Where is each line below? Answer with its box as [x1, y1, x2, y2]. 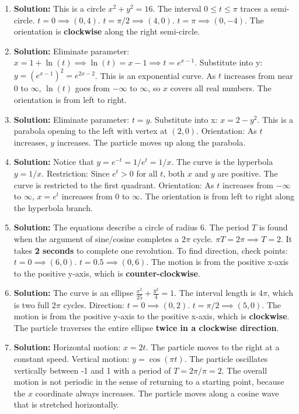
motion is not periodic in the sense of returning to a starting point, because [13, 375, 284, 388]
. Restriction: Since [41, 167, 110, 180]
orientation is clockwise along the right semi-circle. [13, 25, 200, 37]
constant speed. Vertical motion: [13, 353, 130, 365]
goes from [75, 82, 110, 94]
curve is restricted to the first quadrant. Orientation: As [13, 178, 214, 191]
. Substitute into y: [194, 56, 263, 68]
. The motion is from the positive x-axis [146, 256, 289, 268]
